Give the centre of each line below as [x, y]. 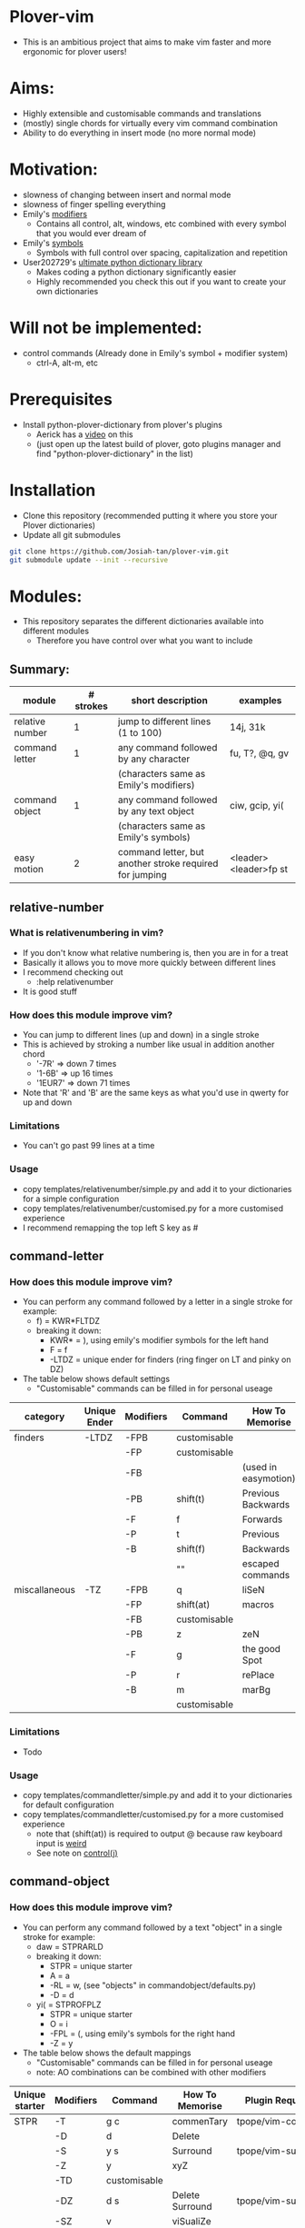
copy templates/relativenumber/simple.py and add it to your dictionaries [157, 1189]
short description [170, 701]
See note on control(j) [77, 1853]
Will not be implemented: [106, 328]
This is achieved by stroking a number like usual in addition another [148, 1044]
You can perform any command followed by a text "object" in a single [152, 1927]
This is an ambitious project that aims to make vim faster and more [147, 42]
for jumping [143, 875]
